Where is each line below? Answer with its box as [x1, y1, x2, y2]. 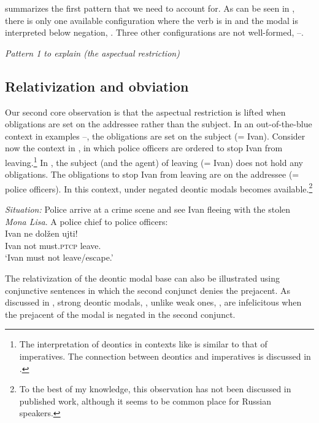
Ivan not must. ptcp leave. [5, 239, 101, 251]
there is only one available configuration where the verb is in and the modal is [5, 14, 298, 26]
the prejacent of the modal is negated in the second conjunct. [5, 307, 236, 320]
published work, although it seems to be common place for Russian [19, 394, 271, 407]
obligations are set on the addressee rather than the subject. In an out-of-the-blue [5, 117, 312, 130]
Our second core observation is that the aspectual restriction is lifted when [5, 105, 286, 118]
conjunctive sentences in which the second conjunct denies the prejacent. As [5, 283, 291, 296]
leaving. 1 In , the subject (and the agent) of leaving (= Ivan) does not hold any [5, 154, 303, 168]
